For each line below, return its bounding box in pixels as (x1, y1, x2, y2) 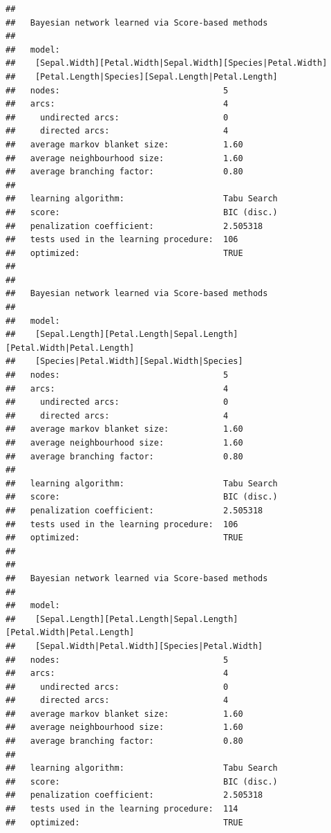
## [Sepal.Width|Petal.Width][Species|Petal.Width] (6, 641, 263, 651)
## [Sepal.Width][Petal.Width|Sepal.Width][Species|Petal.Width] (6, 58, 328, 68)
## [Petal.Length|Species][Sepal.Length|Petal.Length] (6, 71, 278, 82)
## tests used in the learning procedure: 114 (6, 804, 238, 814)
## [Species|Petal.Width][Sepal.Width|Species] (6, 356, 243, 367)
